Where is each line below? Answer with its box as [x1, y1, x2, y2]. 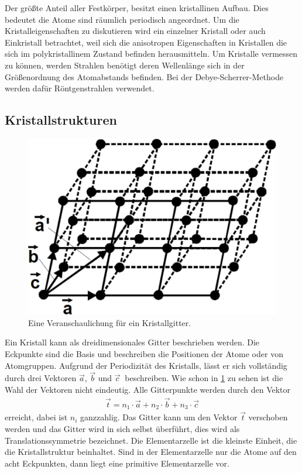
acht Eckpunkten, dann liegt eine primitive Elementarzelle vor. [5, 457, 229, 469]
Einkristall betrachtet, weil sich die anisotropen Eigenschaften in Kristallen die [5, 36, 287, 48]
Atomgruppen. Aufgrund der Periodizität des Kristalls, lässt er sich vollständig [5, 359, 287, 371]
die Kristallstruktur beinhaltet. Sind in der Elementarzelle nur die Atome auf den [5, 445, 297, 458]
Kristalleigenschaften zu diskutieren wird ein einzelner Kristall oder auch [5, 25, 266, 37]
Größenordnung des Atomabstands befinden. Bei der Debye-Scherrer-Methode [5, 70, 284, 83]
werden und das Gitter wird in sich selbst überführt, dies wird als [5, 423, 240, 435]
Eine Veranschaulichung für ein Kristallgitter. [28, 316, 191, 328]
